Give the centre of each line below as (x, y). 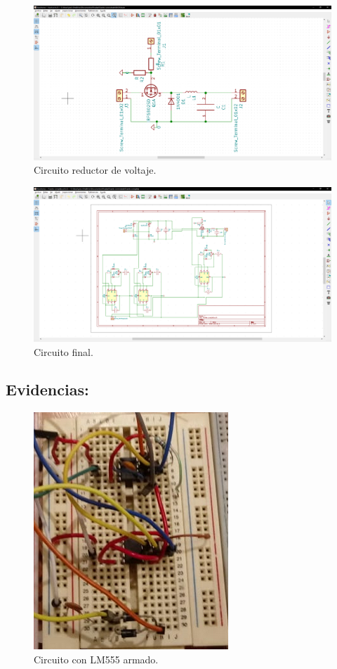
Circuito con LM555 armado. (96, 659)
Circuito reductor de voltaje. (95, 170)
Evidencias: (47, 389)
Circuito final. (64, 351)
